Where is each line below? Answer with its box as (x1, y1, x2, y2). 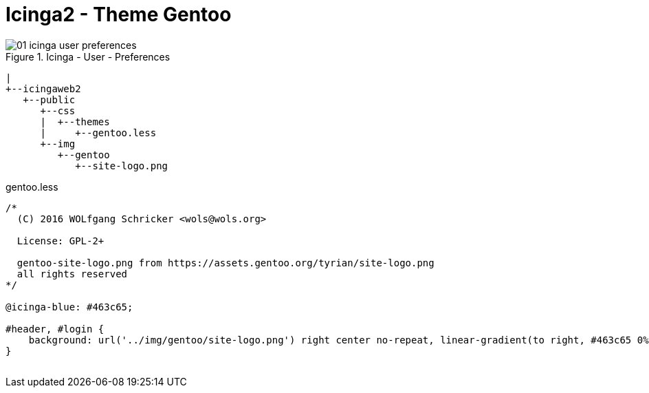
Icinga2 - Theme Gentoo (5, 3, 232, 26)
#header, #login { (5, 323, 104, 334)
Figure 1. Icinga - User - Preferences (5, 50, 170, 63)
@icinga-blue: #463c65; (5, 301, 133, 312)
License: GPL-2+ (16, 235, 104, 246)
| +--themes (40, 116, 110, 127)
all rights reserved (16, 268, 128, 279)
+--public (23, 94, 76, 105)
